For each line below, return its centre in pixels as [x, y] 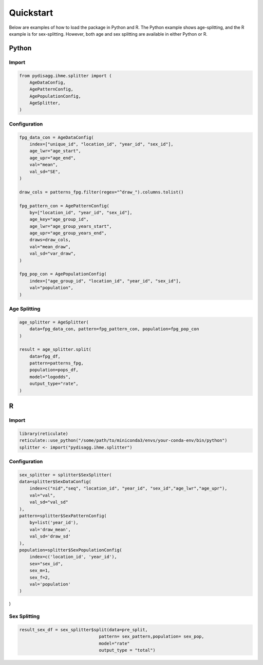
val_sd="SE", [45, 172]
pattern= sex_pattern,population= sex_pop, [151, 637]
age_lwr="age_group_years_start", [71, 226]
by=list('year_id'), [54, 523]
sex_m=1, [40, 571]
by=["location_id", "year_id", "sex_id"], [81, 212]
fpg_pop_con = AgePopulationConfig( [63, 274]
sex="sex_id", [46, 564]
